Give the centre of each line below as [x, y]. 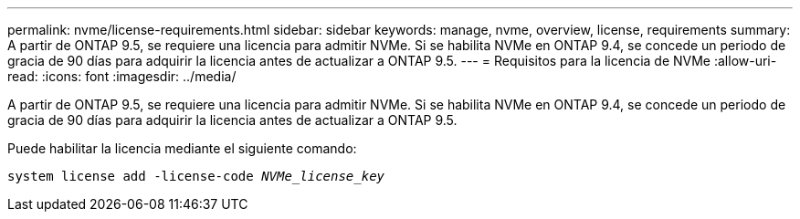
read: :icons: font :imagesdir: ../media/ [122, 76]
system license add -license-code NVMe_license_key [196, 176]
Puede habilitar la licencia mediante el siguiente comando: [182, 148]
